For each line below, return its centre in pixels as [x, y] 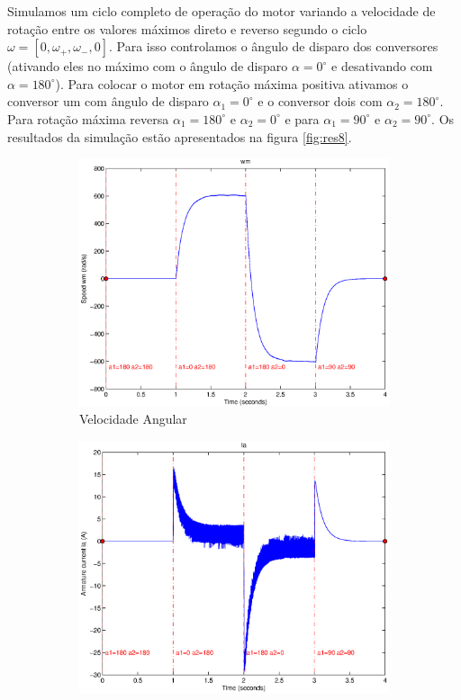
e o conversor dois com [320, 101]
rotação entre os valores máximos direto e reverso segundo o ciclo [187, 28]
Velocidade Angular [133, 419]
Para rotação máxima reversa [88, 118]
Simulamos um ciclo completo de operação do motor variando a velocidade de [221, 11]
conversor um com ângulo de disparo [108, 101]
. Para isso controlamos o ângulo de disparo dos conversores [273, 46]
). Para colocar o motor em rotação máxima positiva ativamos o [232, 83]
